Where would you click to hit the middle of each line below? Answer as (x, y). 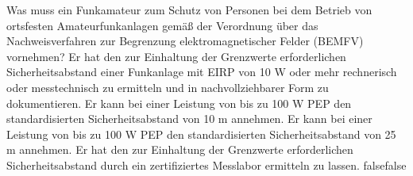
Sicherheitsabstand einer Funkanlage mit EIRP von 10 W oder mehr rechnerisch (202, 72)
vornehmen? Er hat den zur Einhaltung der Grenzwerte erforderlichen (176, 56)
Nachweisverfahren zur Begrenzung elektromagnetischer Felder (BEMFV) (185, 41)
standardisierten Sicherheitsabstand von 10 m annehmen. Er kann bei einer (189, 119)
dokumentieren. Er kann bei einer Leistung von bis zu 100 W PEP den (179, 103)
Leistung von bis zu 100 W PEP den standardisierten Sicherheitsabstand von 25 (201, 134)
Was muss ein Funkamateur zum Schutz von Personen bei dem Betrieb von (189, 10)
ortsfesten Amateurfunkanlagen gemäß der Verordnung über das (162, 25)
